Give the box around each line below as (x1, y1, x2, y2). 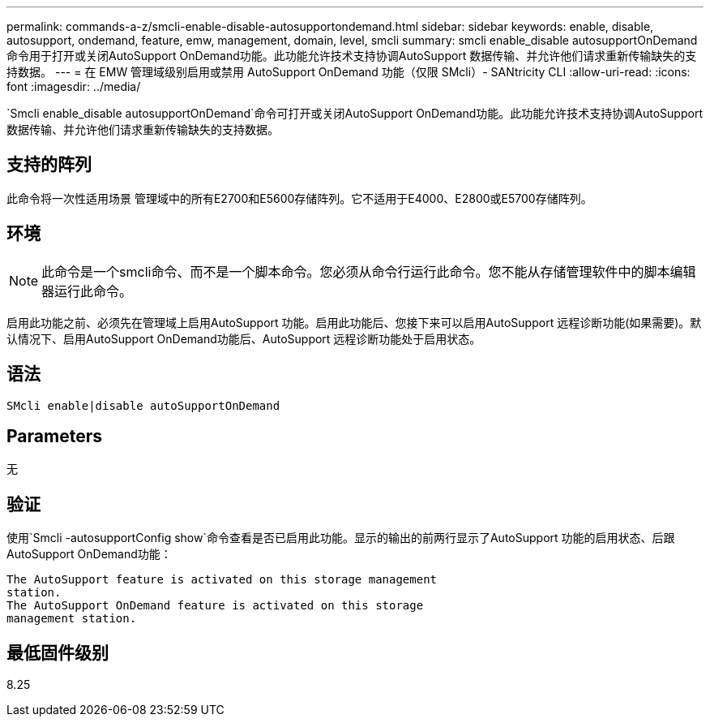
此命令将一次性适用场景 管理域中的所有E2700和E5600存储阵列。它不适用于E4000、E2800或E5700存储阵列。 (6, 191, 592, 205)
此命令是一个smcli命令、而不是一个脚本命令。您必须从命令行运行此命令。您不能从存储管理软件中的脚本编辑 (41, 263, 696, 280)
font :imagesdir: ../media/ (6, 80, 141, 93)
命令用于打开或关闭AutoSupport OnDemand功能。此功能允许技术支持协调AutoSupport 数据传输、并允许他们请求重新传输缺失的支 (6, 49, 697, 62)
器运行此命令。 (41, 282, 133, 299)
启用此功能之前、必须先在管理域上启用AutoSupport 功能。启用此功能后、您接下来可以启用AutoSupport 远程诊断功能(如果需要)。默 (6, 315, 702, 329)
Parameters (6, 425, 102, 446)
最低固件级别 (6, 642, 109, 663)
